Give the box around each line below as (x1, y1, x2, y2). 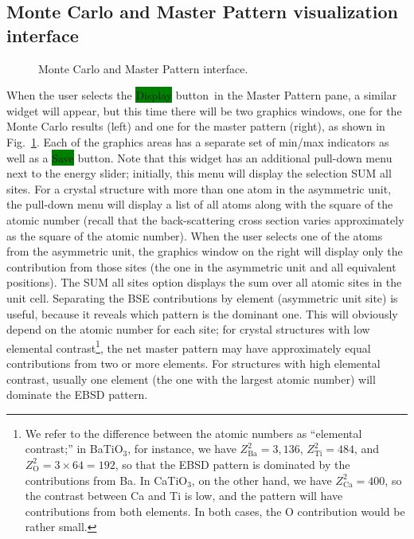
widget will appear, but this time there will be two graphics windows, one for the (6, 102, 402, 119)
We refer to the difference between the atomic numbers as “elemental (25, 424, 362, 441)
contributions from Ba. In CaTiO (25, 471, 188, 488)
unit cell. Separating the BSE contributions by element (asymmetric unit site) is (6, 289, 398, 306)
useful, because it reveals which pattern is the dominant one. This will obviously (6, 305, 398, 322)
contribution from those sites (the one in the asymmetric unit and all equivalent (6, 258, 396, 275)
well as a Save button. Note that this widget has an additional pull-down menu (6, 149, 393, 166)
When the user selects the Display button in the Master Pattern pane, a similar (6, 87, 397, 104)
